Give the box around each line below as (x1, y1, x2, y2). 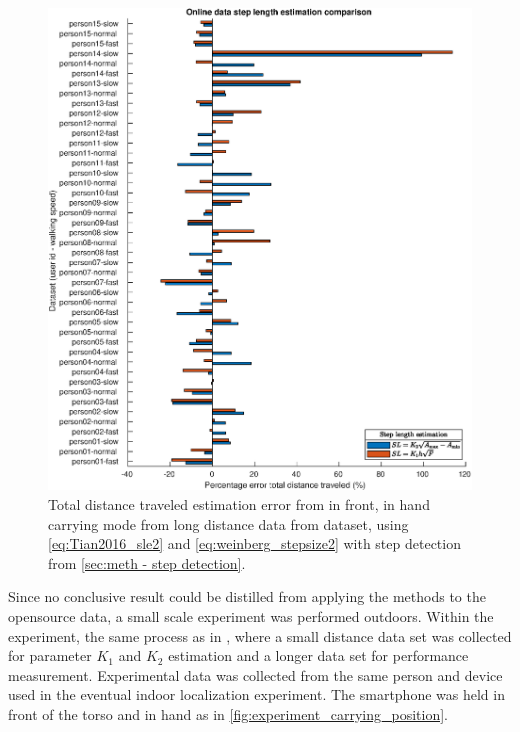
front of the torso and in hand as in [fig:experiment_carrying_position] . (8, 704, 448, 724)
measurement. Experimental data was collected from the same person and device (8, 664, 503, 685)
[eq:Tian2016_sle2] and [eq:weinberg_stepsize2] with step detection (48, 533, 461, 554)
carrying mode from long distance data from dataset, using (48, 513, 409, 534)
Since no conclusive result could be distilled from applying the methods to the (8, 586, 486, 607)
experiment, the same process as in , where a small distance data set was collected (8, 625, 512, 646)
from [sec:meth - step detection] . (48, 552, 246, 573)
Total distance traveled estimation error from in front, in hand (48, 494, 430, 515)
